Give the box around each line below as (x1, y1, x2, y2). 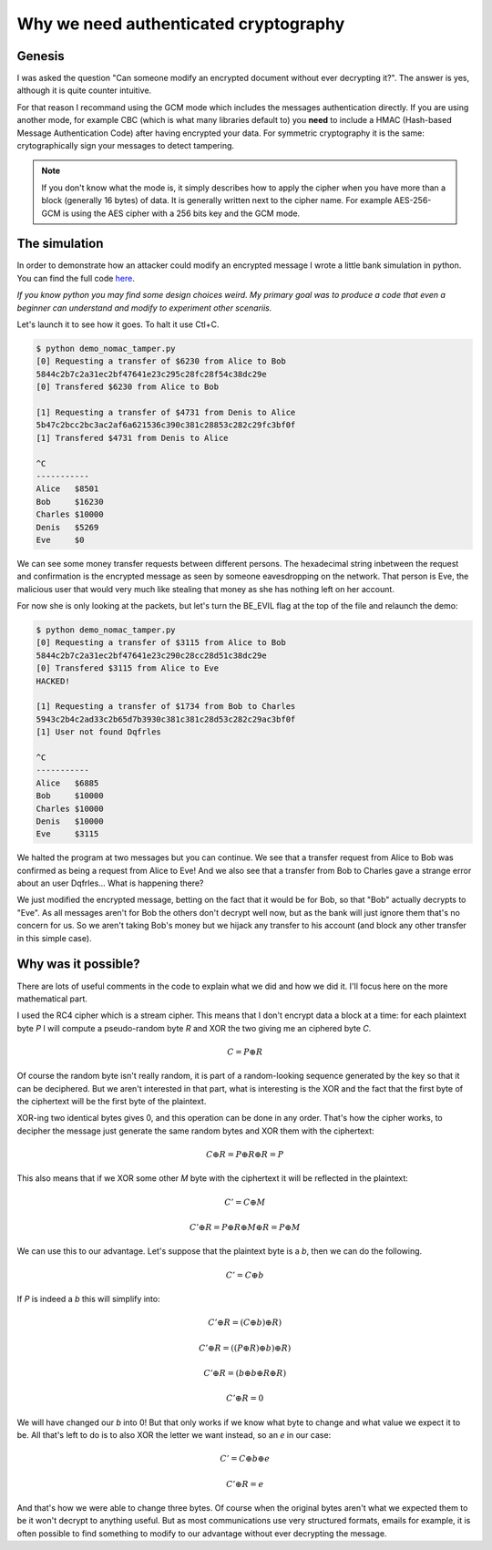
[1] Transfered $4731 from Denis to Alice (36, 433, 229, 443)
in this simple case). (16, 932, 92, 943)
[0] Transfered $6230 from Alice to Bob (36, 382, 219, 392)
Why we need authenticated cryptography (16, 14, 345, 34)
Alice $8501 (36, 484, 99, 494)
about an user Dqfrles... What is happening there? (16, 878, 204, 888)
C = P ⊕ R (226, 1046, 263, 1057)
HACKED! (36, 675, 70, 686)
